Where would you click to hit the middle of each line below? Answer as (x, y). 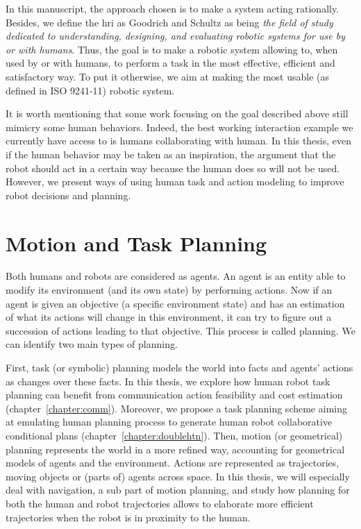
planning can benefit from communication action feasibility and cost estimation (174, 395)
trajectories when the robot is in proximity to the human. (128, 517)
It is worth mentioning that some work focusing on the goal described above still (177, 114)
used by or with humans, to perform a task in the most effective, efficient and (170, 63)
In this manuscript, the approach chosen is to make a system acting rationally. (173, 8)
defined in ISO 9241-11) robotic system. (90, 90)
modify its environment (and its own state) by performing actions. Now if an (169, 290)
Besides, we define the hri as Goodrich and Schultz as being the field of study (169, 22)
